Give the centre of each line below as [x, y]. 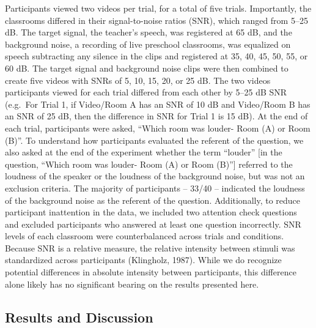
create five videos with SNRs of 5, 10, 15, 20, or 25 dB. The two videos [138, 80]
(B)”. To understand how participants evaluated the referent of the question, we [154, 140]
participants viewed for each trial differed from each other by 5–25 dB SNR [146, 92]
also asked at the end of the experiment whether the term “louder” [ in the [144, 152]
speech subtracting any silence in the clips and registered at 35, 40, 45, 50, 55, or [156, 56]
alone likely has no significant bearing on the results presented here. [132, 284]
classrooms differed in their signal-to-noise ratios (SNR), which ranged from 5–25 [156, 20]
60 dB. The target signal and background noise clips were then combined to [147, 68]
